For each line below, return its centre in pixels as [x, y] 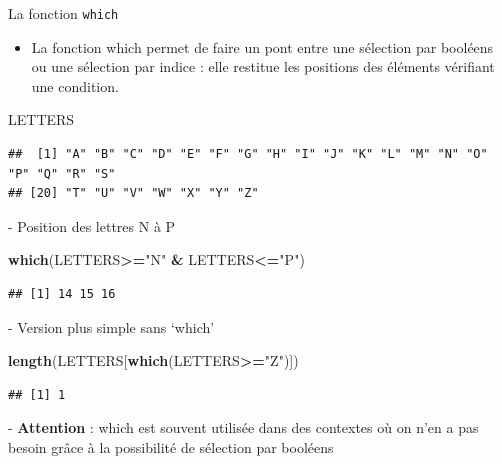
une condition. [75, 85]
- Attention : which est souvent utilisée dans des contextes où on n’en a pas [243, 427]
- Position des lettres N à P [92, 225]
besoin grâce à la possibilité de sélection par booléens [171, 446]
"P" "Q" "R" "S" [62, 173]
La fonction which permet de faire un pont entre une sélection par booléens [262, 46]
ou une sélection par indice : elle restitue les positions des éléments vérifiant [263, 66]
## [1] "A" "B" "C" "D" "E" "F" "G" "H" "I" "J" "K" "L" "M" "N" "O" [248, 154]
